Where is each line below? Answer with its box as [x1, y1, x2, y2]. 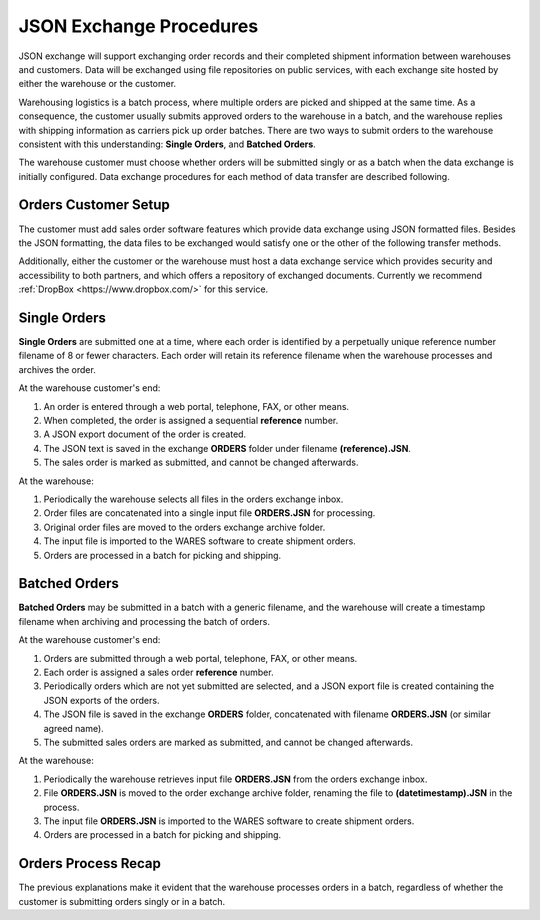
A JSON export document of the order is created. [43, 428, 247, 440]
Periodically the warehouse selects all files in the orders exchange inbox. [43, 493, 344, 505]
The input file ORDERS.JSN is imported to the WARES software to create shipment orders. [43, 815, 415, 827]
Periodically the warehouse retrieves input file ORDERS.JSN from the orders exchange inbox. [43, 773, 428, 785]
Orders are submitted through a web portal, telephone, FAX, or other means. [43, 652, 358, 664]
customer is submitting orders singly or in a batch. [18, 895, 226, 907]
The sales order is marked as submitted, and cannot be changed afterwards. [43, 456, 359, 469]
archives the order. [18, 363, 97, 375]
